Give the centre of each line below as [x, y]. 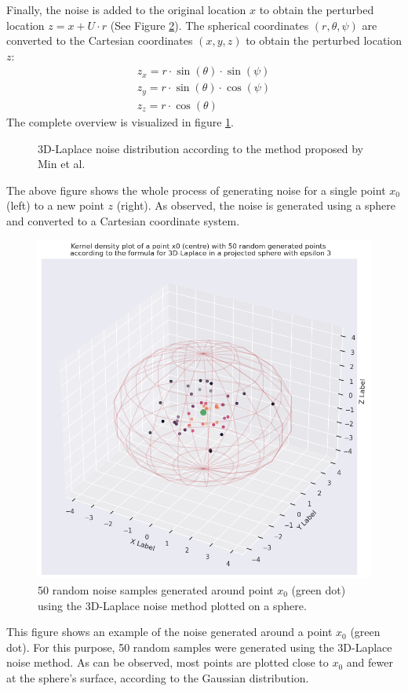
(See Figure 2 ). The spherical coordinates [209, 25]
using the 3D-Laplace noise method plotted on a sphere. [172, 605]
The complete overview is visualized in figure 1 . [120, 121]
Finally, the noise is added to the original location [126, 9]
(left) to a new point [55, 205]
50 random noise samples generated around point [156, 589]
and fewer [370, 662]
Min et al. [62, 164]
